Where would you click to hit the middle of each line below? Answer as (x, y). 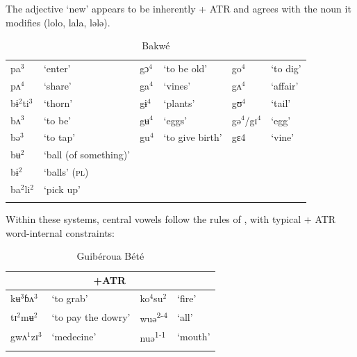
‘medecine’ (74, 337)
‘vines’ (177, 85)
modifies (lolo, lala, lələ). (58, 22)
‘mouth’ (194, 337)
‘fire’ (187, 298)
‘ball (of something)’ (87, 155)
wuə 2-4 (154, 317)
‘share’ (57, 85)
